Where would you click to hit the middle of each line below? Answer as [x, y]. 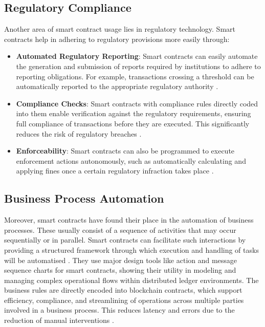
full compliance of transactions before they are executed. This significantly [133, 123]
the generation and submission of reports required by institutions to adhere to [138, 66]
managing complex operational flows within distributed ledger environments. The [131, 280]
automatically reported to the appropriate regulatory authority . [117, 86]
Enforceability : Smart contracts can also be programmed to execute [125, 151]
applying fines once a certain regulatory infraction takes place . [115, 171]
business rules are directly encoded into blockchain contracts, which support [123, 290]
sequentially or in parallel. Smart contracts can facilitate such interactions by [125, 240]
